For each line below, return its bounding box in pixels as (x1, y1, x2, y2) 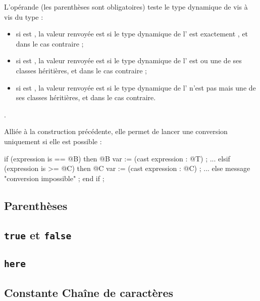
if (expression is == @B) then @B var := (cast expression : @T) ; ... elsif (4, 153, 230, 163)
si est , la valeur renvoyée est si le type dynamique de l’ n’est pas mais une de (16, 82, 256, 93)
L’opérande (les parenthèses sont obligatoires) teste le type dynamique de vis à (4, 2, 248, 12)
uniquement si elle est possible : (4, 136, 102, 146)
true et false (4, 227, 72, 243)
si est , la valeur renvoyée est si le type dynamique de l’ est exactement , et (16, 28, 248, 39)
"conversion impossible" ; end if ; (4, 173, 105, 183)
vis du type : (4, 11, 43, 22)
